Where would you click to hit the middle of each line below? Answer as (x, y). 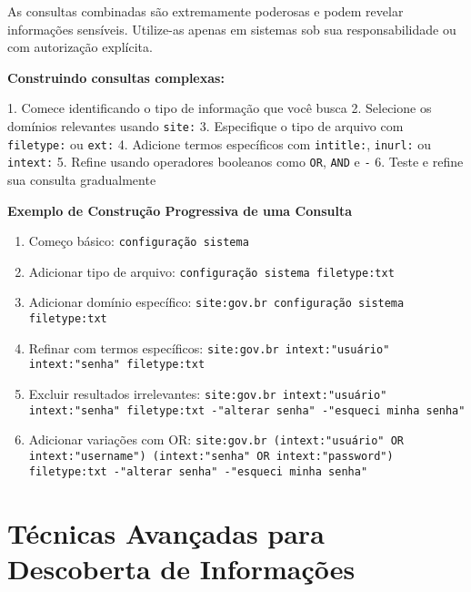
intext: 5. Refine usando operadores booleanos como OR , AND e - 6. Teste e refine (235, 162)
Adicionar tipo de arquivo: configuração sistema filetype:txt (211, 271)
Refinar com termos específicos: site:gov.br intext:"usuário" (209, 347)
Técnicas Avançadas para (166, 532)
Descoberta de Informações (181, 568)
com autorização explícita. (80, 47)
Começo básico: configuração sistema (139, 241)
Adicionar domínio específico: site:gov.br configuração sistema (216, 302)
